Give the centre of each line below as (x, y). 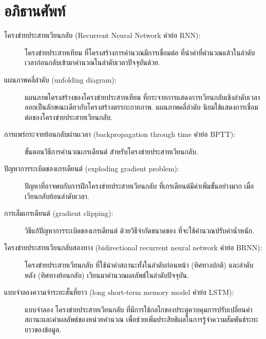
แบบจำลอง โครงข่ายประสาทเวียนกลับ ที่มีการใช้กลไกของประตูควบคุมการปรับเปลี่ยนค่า (139, 309)
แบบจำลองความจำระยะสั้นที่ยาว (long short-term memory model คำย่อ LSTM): (119, 292)
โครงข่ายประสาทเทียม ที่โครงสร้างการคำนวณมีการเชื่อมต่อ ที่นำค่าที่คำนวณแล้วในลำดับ (140, 52)
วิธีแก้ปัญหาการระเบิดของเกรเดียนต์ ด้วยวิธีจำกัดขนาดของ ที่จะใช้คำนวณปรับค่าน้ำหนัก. (139, 230)
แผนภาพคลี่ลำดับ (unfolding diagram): (60, 79)
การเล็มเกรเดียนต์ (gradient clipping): (59, 213)
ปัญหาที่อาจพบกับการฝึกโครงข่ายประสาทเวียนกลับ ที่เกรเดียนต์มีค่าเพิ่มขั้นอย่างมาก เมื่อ (139, 186)
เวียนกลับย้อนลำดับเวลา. (57, 196)
